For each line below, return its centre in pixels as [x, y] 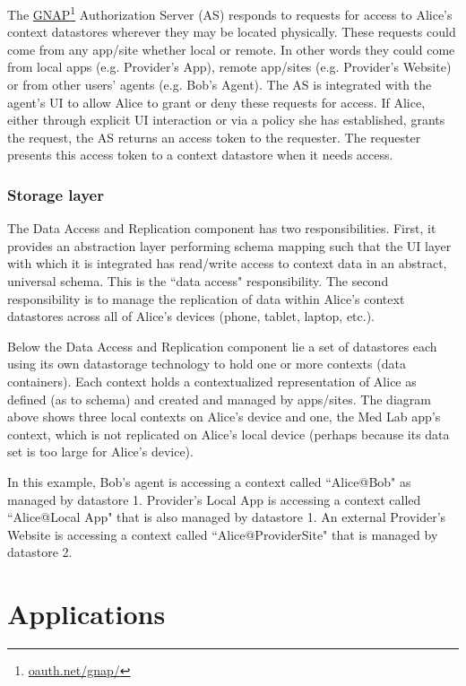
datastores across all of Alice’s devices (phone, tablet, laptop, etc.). [191, 316]
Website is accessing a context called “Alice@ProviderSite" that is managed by [223, 534]
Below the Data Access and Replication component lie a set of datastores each [222, 346]
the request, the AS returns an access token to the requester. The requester [214, 137]
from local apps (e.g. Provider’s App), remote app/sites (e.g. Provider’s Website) [229, 67]
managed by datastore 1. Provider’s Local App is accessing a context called [214, 499]
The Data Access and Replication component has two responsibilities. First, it [222, 228]
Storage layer [56, 194]
